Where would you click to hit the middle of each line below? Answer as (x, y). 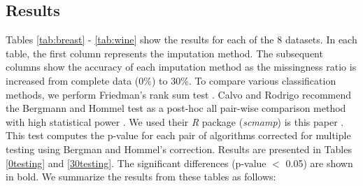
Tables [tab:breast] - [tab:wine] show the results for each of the (140, 40)
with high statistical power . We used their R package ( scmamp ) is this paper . (175, 121)
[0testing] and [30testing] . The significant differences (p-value (136, 163)
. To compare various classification (262, 80)
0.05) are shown (319, 163)
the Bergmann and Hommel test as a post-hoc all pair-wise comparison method (176, 108)
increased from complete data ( (72, 80)
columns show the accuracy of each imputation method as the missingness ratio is (181, 67)
